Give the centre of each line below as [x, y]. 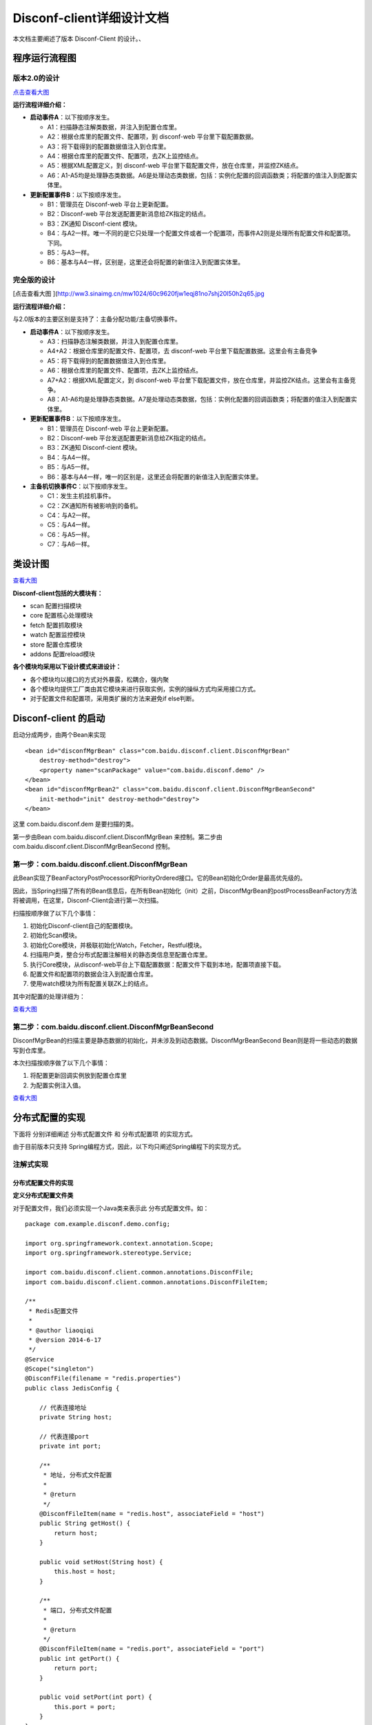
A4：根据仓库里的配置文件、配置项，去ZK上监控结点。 [125, 156]
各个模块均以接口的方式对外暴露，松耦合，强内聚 [99, 679]
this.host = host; [85, 1572]
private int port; [70, 1446]
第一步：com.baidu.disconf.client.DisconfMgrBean [100, 865]
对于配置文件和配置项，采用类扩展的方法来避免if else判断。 [114, 699]
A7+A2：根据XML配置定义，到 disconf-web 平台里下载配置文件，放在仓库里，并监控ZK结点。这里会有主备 [198, 380]
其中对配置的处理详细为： [49, 996]
